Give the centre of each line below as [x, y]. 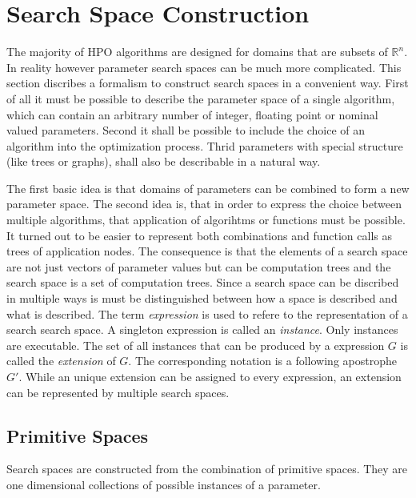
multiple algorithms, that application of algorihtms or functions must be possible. [206, 220]
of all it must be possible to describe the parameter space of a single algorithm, [201, 98]
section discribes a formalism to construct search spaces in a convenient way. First [208, 83]
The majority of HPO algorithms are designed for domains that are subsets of [197, 52]
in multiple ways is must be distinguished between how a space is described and [202, 298]
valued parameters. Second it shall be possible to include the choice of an [186, 130]
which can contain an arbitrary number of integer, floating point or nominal [192, 114]
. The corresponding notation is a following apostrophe [262, 361]
